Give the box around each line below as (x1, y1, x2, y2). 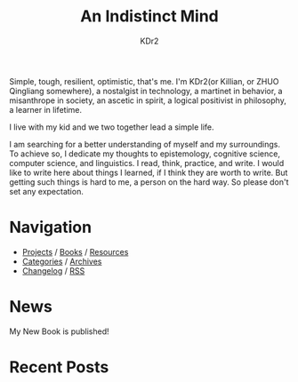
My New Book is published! (9, 326, 109, 337)
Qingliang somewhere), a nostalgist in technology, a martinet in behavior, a (9, 85, 283, 96)
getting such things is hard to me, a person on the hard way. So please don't (9, 176, 289, 187)
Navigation (9, 218, 92, 237)
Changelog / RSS (21, 265, 85, 276)
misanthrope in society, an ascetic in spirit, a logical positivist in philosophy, (9, 95, 286, 106)
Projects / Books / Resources (21, 246, 129, 257)
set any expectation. (9, 186, 85, 196)
